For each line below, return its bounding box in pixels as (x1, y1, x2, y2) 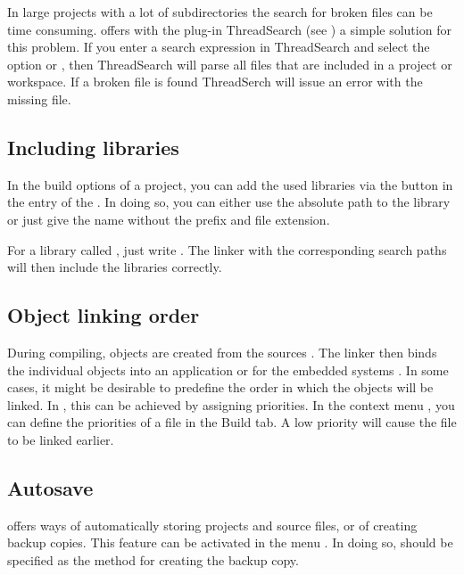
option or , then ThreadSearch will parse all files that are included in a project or (7, 54, 452, 73)
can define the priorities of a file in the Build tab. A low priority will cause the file (7, 413, 457, 431)
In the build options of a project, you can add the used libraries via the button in (7, 175, 453, 193)
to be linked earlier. (7, 430, 114, 448)
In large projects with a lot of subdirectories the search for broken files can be (7, 3, 433, 21)
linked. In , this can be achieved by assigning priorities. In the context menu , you (7, 395, 455, 414)
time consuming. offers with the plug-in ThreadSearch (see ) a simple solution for (7, 20, 452, 38)
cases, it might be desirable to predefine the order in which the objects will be (7, 378, 434, 397)
